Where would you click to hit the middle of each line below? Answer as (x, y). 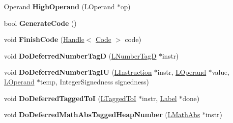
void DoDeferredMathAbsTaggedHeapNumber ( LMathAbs (102, 114)
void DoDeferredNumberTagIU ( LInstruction (78, 72)
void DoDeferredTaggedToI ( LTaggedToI (70, 98)
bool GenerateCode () (40, 23)
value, (220, 72)
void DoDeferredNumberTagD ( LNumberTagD (80, 55)
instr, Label (159, 98)
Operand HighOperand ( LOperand (59, 6)
